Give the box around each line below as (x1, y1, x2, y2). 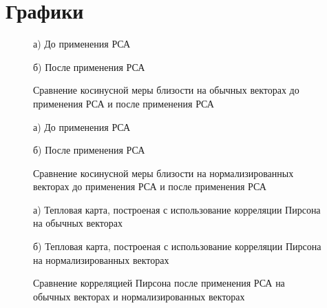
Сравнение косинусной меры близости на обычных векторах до (33, 83, 299, 97)
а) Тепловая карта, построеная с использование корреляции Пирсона (33, 202, 321, 216)
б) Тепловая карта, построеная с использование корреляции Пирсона (33, 239, 321, 254)
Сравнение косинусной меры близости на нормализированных (33, 165, 294, 180)
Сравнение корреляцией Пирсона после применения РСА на (33, 276, 285, 290)
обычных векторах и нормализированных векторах (33, 289, 245, 303)
